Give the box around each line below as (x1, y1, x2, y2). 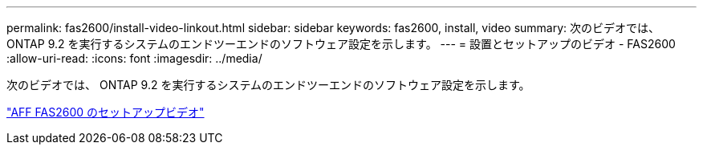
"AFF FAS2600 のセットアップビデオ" (6, 105, 205, 119)
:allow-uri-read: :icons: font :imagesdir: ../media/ (6, 51, 262, 65)
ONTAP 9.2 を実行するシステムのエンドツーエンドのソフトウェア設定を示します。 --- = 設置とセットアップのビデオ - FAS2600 (6, 37, 676, 51)
